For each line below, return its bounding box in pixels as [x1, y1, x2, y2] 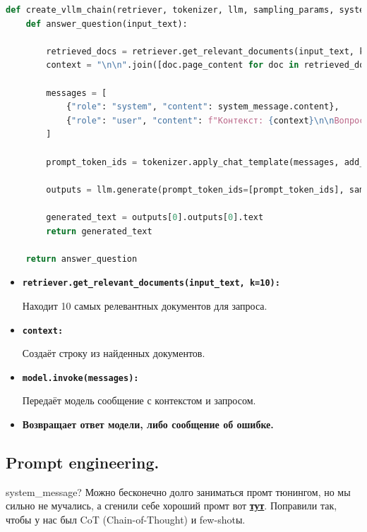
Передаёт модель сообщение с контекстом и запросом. [22, 393, 256, 408]
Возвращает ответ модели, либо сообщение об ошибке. [22, 417, 274, 432]
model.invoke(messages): [22, 373, 139, 383]
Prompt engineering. [6, 452, 160, 473]
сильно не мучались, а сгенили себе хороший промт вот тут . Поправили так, [6, 498, 337, 513]
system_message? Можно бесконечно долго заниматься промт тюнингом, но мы [6, 484, 351, 499]
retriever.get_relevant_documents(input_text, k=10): [22, 278, 280, 289]
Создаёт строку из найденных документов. [22, 346, 205, 361]
